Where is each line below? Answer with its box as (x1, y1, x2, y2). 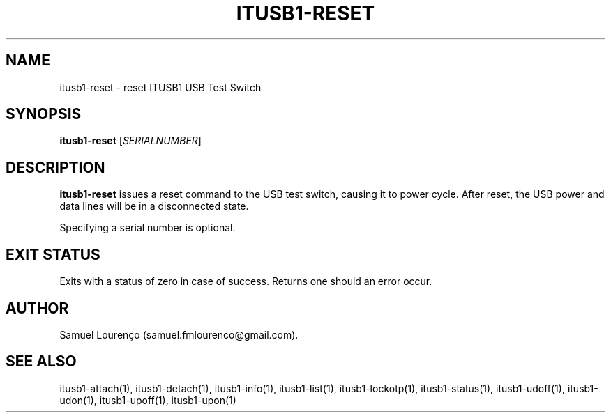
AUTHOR (6, 299, 69, 317)
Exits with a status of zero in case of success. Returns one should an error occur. (59, 275, 432, 288)
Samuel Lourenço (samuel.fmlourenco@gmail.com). (59, 328, 299, 341)
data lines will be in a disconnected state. (59, 200, 249, 212)
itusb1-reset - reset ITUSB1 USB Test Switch (59, 81, 262, 93)
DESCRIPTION (6, 158, 105, 176)
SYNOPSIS (6, 105, 82, 123)
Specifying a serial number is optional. (59, 222, 236, 234)
